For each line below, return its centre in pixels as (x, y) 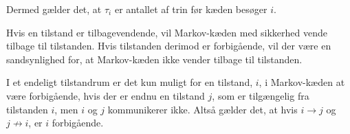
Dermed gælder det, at (54, 9)
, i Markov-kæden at (302, 82)
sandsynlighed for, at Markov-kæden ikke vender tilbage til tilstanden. (154, 59)
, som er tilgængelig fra (261, 95)
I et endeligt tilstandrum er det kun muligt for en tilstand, (130, 82)
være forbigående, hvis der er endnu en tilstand (106, 95)
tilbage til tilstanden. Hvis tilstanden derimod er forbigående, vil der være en (169, 46)
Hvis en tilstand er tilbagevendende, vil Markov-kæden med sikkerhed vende (167, 32)
